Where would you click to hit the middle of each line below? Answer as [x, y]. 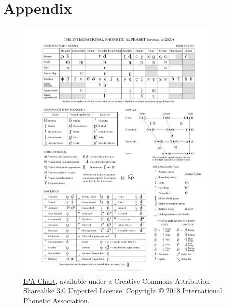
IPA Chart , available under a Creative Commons [98, 280]
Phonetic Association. [57, 300]
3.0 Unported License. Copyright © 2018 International [139, 290]
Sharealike [39, 290]
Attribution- [194, 280]
